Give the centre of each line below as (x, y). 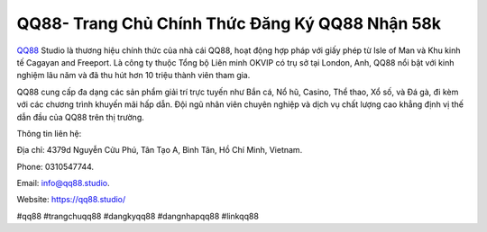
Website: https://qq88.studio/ (71, 200)
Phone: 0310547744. (55, 166)
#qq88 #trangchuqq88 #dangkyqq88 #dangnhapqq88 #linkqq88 (138, 216)
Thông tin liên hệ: (49, 133)
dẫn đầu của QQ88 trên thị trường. (80, 117)
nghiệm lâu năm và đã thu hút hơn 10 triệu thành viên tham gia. (133, 76)
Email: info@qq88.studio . (63, 183)
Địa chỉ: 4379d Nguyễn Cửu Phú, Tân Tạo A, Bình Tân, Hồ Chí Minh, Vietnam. (160, 150)
